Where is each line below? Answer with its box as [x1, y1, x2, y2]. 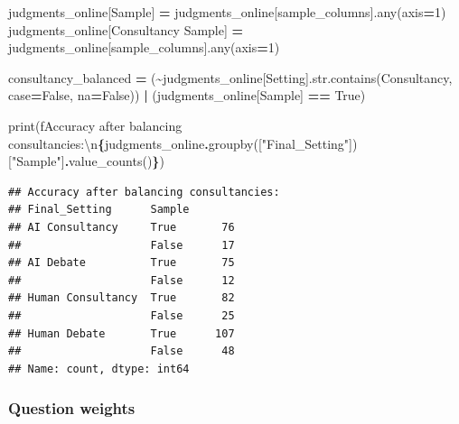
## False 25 [8, 309, 235, 322]
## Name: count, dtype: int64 [8, 362, 190, 375]
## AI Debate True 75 [8, 256, 235, 270]
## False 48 [8, 345, 235, 358]
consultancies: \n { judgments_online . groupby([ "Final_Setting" [8, 134, 350, 152]
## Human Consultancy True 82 [8, 291, 235, 305]
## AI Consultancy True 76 [8, 220, 235, 234]
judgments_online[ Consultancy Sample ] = [8, 20, 244, 39]
